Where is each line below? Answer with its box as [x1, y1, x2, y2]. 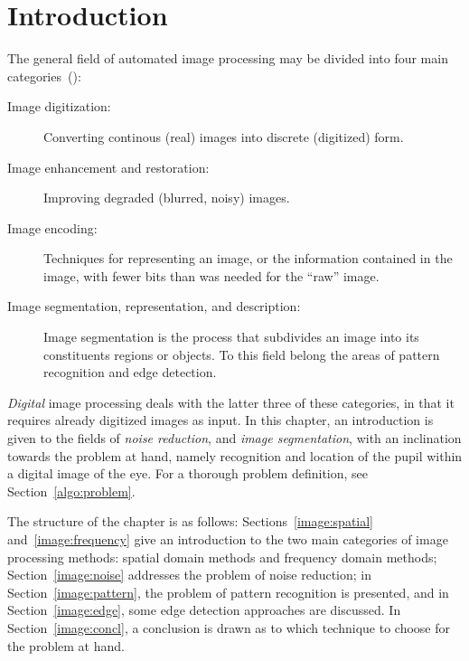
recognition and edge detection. [43, 363, 217, 382]
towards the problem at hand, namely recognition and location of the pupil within [7, 446, 463, 465]
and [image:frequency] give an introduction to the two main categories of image [7, 530, 448, 548]
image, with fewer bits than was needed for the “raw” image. [43, 266, 380, 285]
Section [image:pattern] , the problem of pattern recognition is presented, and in [7, 582, 449, 601]
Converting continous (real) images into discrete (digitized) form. [43, 127, 404, 146]
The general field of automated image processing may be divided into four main [7, 49, 448, 68]
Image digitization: [7, 97, 111, 116]
